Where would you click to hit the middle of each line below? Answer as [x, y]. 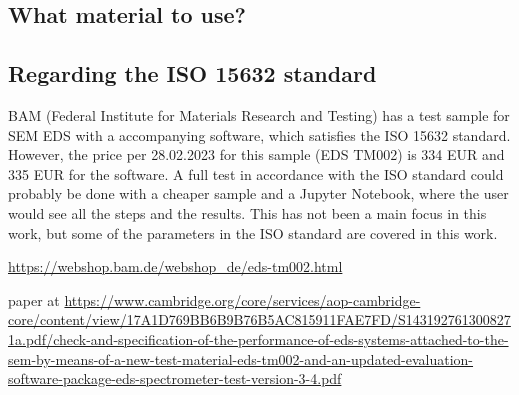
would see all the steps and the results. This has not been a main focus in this [247, 212]
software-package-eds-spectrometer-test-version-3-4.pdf [175, 378]
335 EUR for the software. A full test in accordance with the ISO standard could [256, 173]
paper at [34, 299]
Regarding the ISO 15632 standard [192, 73]
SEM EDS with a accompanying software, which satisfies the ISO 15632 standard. [259, 134]
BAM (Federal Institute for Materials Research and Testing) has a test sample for [259, 114]
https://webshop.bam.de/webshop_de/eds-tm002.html [175, 266]
